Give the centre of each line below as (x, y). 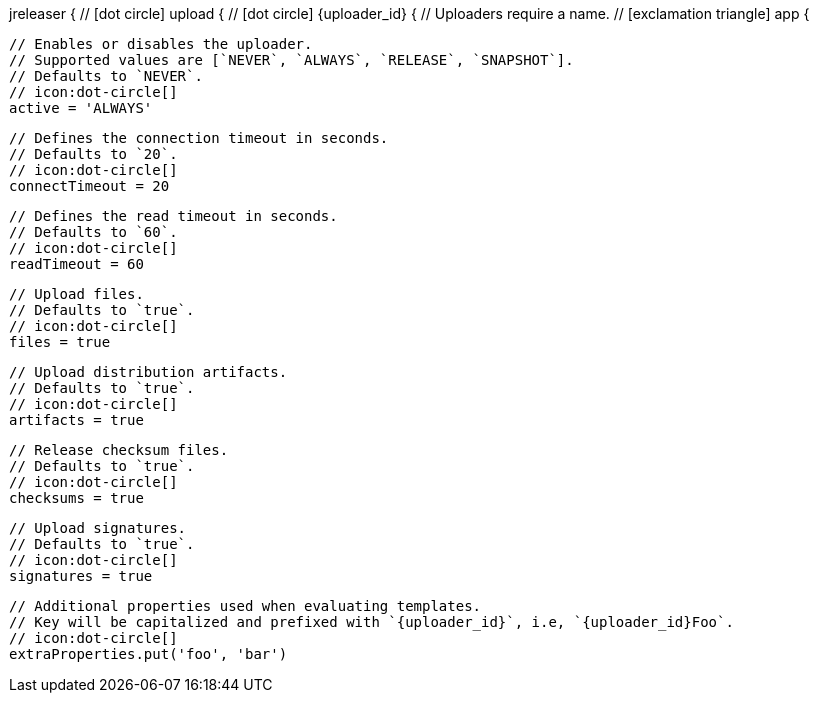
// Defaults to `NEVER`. (106, 76)
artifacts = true (76, 420)
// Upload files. (76, 294)
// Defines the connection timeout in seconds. (199, 138)
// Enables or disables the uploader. (161, 44)
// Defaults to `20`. (93, 154)
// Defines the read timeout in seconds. (173, 216)
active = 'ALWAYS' (81, 108)
